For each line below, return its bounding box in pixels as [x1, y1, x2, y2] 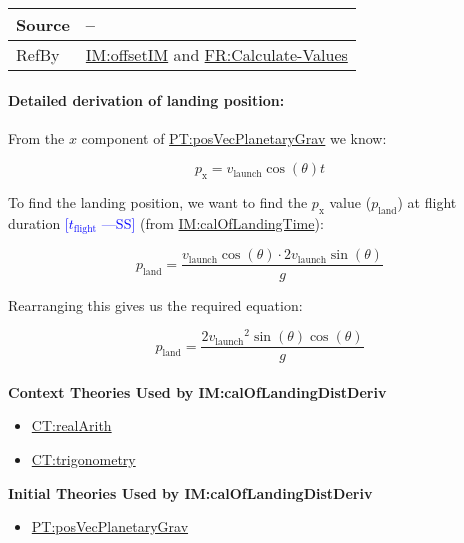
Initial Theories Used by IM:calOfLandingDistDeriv [8, 482, 373, 503]
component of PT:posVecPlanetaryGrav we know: [81, 127, 387, 148]
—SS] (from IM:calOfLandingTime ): [101, 212, 324, 233]
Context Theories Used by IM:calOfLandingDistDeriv [8, 381, 387, 402]
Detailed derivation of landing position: [8, 89, 285, 110]
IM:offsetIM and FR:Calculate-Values [85, 43, 348, 66]
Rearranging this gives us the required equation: [8, 294, 303, 315]
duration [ [8, 212, 69, 233]
